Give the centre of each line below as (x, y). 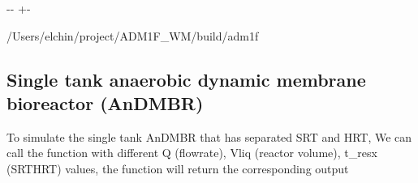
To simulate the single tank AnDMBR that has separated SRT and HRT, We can (209, 136)
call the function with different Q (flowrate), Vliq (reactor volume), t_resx (192, 153)
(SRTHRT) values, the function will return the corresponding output (178, 168)
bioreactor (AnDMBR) (105, 102)
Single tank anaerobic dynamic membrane (186, 79)
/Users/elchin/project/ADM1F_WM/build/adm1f (133, 35)
